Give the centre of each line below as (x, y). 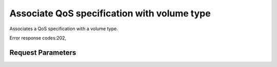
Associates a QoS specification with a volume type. (64, 29)
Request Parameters (43, 52)
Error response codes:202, (38, 38)
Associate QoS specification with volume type (110, 13)
